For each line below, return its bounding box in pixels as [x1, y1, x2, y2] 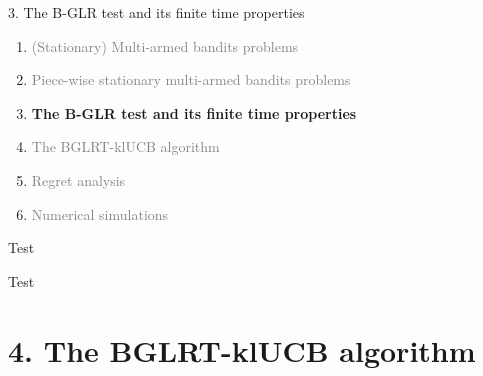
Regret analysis [31, 169, 126, 190]
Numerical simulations [31, 203, 169, 224]
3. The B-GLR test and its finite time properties [8, 2, 305, 22]
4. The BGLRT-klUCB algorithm [8, 329, 476, 370]
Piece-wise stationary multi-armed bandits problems [31, 69, 351, 90]
